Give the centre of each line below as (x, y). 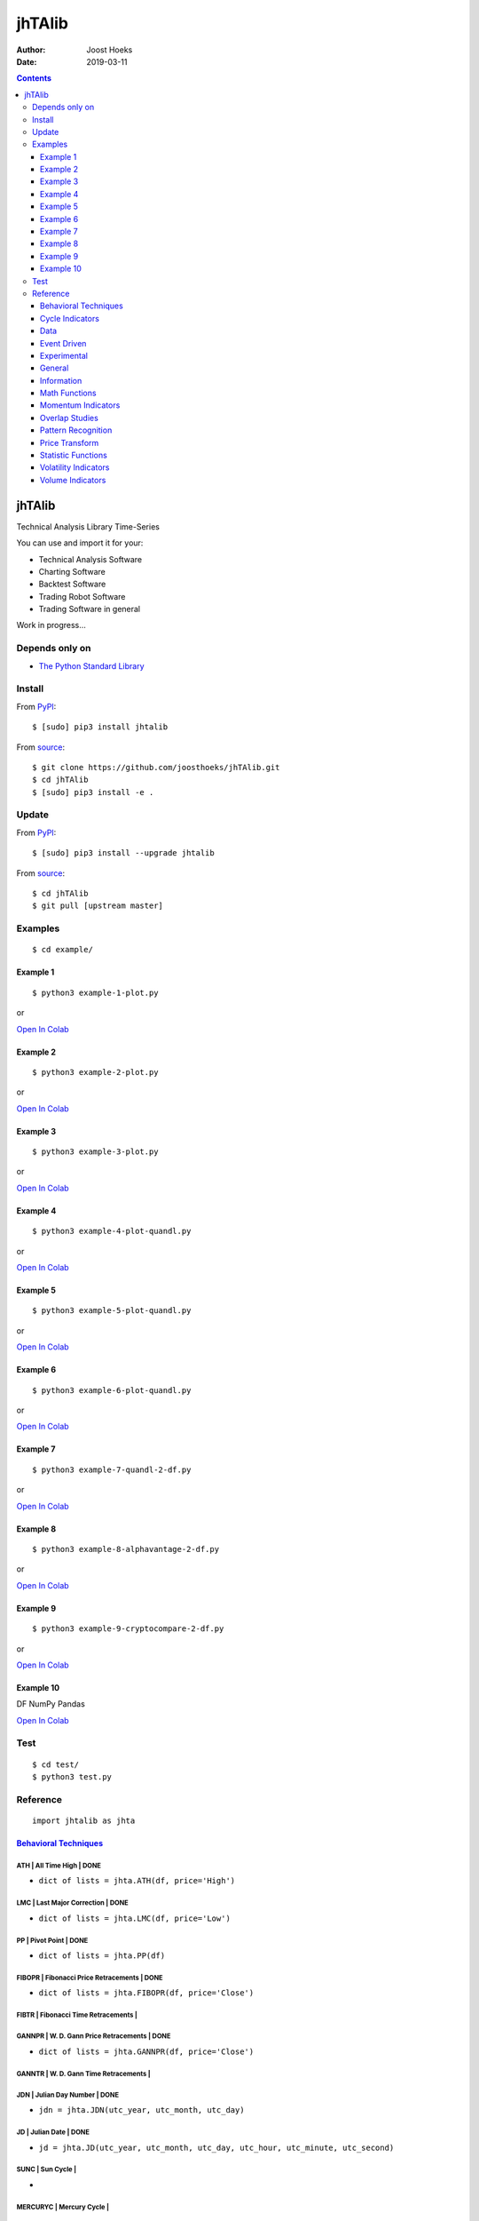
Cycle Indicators (70, 318)
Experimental (64, 355)
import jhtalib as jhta (84, 1820)
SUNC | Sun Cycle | (47, 2169)
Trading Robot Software (82, 596)
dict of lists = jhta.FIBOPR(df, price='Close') (146, 1993)
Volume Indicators (73, 480)
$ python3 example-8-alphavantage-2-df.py (126, 1549)
